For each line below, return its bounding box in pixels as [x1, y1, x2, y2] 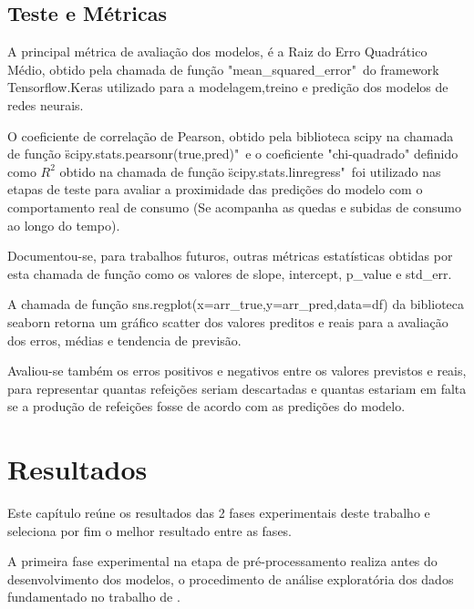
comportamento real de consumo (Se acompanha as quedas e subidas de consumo [7, 197, 461, 216]
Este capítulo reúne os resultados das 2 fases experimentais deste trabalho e [7, 503, 430, 522]
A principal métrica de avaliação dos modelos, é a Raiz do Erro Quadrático [7, 42, 428, 61]
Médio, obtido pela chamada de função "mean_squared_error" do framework [7, 59, 439, 78]
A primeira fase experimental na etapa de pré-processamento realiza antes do [7, 552, 438, 571]
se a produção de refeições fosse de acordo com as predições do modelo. [7, 397, 406, 416]
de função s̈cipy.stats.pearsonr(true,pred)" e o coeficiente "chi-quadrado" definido [7, 144, 459, 163]
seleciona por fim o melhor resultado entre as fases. [7, 521, 293, 540]
